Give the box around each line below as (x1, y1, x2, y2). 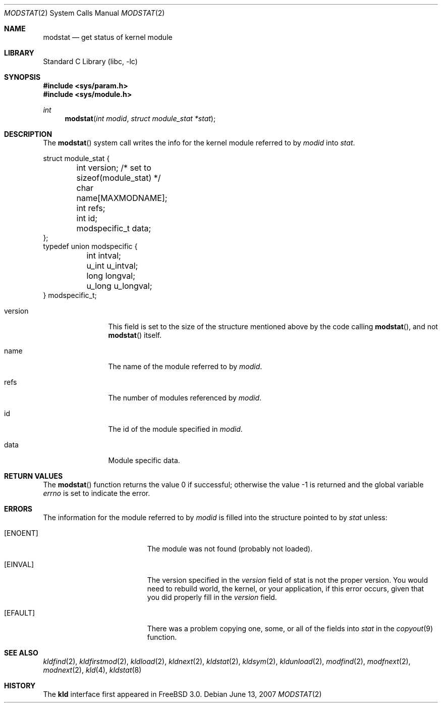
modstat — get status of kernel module (43, 33, 173, 41)
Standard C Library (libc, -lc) (43, 57, 138, 66)
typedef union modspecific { (43, 242, 138, 250)
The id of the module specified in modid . (108, 425, 243, 433)
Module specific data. (108, 456, 180, 465)
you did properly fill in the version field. (147, 593, 277, 601)
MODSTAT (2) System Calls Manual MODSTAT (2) (4, 9, 165, 17)
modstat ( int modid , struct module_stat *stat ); (65, 114, 216, 123)
